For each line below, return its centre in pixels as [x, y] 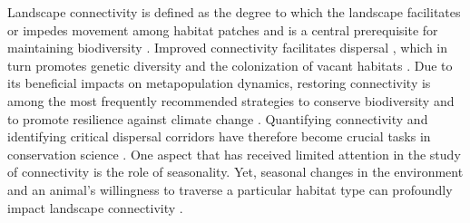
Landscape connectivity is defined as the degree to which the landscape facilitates [234, 12]
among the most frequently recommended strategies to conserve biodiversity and [231, 100]
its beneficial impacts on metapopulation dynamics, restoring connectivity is [219, 83]
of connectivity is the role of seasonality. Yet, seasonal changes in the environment [235, 172]
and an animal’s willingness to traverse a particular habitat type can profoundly [230, 189]
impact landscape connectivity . [95, 207]
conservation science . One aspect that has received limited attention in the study [234, 154]
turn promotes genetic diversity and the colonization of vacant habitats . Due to [230, 65]
